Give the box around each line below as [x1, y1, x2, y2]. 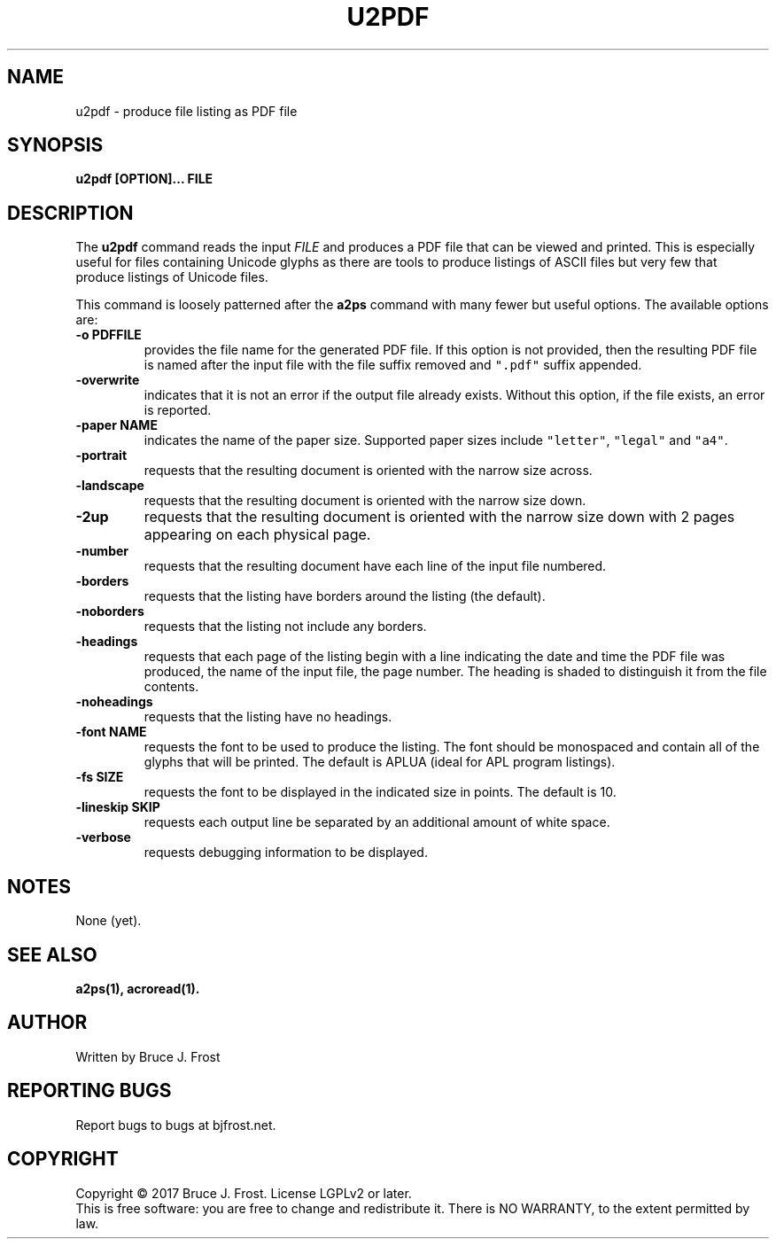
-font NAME [75, 724, 147, 740]
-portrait [75, 448, 128, 463]
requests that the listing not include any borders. [144, 619, 427, 635]
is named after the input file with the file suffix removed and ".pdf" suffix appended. [144, 357, 642, 373]
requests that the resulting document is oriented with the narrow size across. [144, 463, 593, 479]
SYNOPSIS [7, 134, 104, 157]
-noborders [75, 604, 144, 619]
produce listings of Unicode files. [75, 269, 268, 285]
